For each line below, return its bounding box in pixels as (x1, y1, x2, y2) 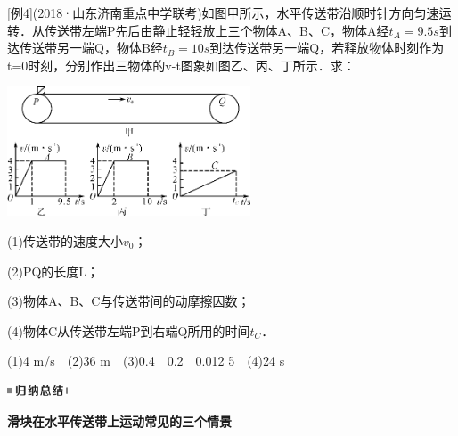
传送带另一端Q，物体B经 (19, 38, 163, 57)
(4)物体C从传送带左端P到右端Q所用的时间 (7, 321, 250, 340)
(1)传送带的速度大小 (7, 231, 123, 250)
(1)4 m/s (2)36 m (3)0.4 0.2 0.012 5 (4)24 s (7, 351, 285, 370)
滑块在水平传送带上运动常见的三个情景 (7, 411, 232, 430)
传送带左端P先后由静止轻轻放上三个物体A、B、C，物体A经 (44, 21, 389, 39)
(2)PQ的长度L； (7, 261, 100, 280)
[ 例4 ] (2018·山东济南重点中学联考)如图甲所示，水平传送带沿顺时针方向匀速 (7, 4, 439, 21)
